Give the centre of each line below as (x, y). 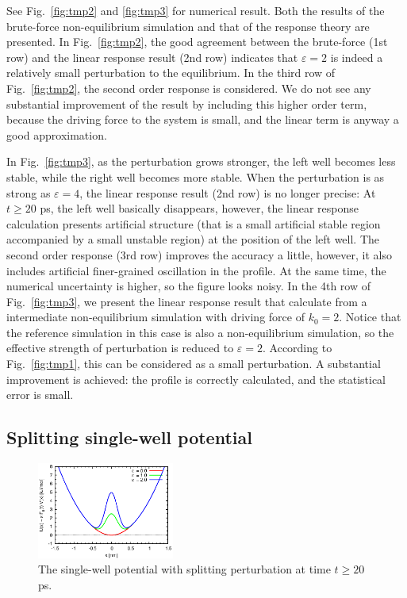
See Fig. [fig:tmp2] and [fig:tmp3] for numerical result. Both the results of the (196, 10)
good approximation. (57, 134)
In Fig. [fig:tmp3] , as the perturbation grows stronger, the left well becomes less (201, 161)
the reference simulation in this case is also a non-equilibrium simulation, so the (200, 332)
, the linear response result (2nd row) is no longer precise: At (228, 192)
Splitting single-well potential (129, 437)
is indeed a (357, 57)
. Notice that (370, 317)
